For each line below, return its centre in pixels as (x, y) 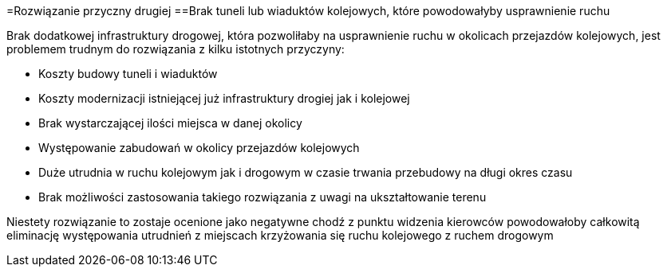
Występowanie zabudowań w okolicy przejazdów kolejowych (199, 148)
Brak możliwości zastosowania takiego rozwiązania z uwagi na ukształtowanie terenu (262, 197)
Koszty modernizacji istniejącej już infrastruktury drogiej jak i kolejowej (224, 98)
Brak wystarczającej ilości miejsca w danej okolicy (170, 123)
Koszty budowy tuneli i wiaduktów (128, 74)
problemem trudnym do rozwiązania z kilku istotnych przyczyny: (176, 49)
